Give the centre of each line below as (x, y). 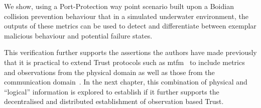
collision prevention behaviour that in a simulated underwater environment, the (126, 16)
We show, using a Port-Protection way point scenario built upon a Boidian (119, 6)
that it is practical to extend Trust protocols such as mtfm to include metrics (124, 62)
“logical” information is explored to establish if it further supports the (112, 91)
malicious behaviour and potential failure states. (78, 35)
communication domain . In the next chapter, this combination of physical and (126, 82)
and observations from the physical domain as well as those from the (109, 72)
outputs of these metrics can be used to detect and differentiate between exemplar (130, 26)
